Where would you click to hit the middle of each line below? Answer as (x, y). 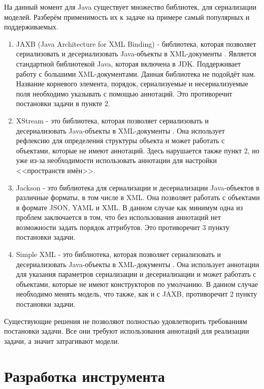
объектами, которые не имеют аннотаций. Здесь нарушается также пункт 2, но (138, 150)
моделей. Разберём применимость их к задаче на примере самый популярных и (127, 17)
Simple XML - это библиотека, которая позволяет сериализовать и (118, 254)
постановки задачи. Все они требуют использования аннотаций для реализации (127, 331)
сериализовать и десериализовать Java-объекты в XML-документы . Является (136, 54)
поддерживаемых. (31, 27)
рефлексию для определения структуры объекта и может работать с (120, 140)
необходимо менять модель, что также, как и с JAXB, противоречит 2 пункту (137, 294)
